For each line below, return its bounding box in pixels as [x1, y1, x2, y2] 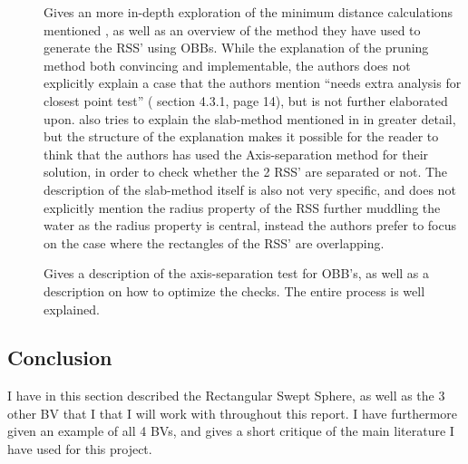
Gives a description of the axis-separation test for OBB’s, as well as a [44, 264, 430, 283]
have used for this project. [7, 440, 152, 459]
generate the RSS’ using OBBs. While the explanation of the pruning [44, 38, 429, 57]
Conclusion [7, 343, 112, 372]
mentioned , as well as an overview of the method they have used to [44, 20, 421, 39]
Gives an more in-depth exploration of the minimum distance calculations [44, 3, 453, 21]
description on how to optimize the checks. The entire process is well [44, 281, 425, 300]
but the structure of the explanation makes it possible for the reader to [44, 127, 439, 146]
